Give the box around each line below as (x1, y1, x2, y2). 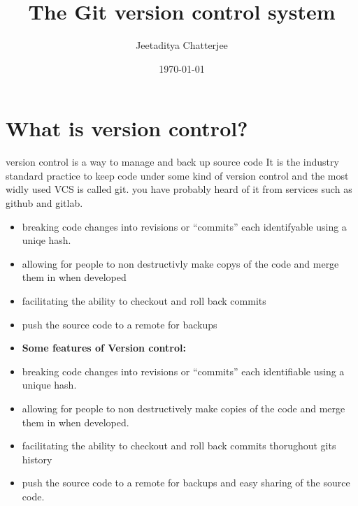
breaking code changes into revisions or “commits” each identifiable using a (22, 363, 345, 378)
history (22, 451, 52, 466)
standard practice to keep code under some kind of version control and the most (6, 168, 349, 182)
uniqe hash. (22, 233, 71, 247)
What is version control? (6, 114, 248, 143)
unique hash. (22, 377, 77, 392)
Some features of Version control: (22, 340, 186, 355)
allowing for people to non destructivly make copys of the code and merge (22, 256, 339, 270)
